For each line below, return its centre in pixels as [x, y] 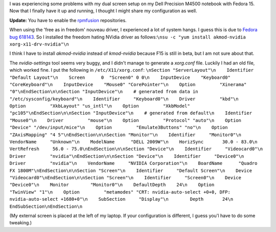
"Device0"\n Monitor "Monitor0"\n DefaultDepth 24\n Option [112, 185]
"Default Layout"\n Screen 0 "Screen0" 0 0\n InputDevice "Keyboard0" [120, 77]
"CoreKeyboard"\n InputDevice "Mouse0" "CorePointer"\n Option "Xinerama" [128, 84]
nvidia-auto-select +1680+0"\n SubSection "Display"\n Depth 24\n [121, 199]
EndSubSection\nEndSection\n [46, 206]
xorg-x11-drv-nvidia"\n [39, 44]
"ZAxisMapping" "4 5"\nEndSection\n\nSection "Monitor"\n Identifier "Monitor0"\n [125, 135]
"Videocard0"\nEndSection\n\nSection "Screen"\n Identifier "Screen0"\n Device [125, 177]
